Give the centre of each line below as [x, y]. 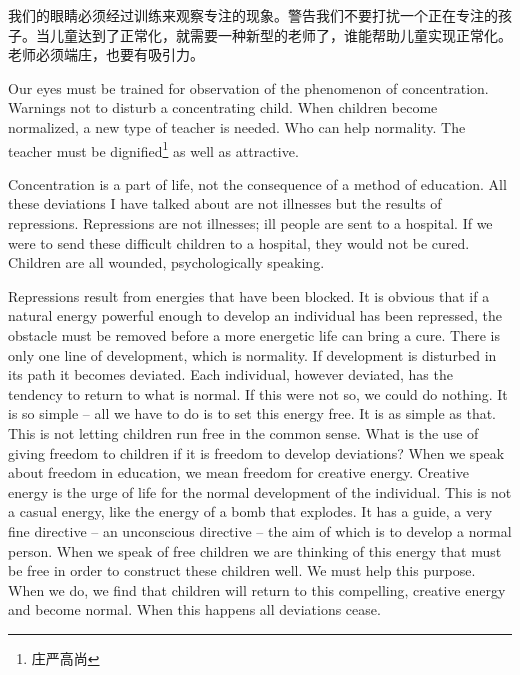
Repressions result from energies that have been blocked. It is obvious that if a [249, 295]
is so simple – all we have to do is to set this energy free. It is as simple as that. [252, 413]
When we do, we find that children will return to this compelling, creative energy [257, 589]
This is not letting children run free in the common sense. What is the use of [243, 432]
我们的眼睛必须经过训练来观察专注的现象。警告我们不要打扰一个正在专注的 [253, 15]
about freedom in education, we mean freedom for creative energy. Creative [239, 472]
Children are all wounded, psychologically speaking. [166, 262]
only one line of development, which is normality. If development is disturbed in [252, 354]
